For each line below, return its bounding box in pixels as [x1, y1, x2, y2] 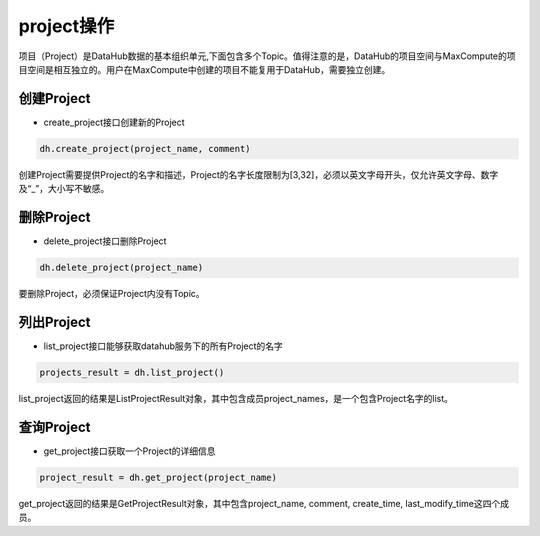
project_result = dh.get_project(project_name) [39, 471, 277, 483]
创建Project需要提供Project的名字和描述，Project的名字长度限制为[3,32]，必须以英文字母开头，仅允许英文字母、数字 [18, 168, 499, 180]
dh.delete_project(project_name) [39, 262, 204, 274]
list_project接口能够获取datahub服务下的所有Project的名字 [43, 340, 284, 352]
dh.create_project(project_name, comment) [39, 143, 251, 154]
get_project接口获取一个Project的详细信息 [43, 445, 216, 457]
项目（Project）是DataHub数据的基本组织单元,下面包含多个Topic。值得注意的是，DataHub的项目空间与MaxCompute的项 [18, 50, 516, 62]
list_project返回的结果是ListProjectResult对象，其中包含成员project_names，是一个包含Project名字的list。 [18, 392, 454, 404]
